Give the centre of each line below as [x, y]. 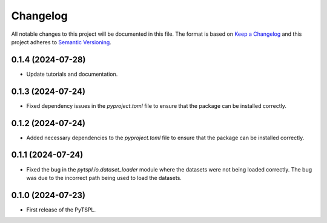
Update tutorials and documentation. [72, 74]
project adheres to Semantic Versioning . [61, 42]
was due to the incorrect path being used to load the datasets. [104, 178]
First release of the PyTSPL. [61, 210]
